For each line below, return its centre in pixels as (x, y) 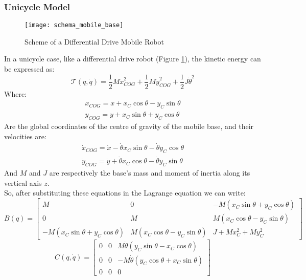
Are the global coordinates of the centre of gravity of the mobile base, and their (129, 126)
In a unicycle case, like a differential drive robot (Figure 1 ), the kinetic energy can (133, 59)
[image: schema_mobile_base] (74, 25)
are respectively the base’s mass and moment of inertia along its (150, 173)
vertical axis (23, 182)
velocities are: (25, 136)
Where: (15, 93)
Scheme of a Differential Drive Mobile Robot (94, 41)
